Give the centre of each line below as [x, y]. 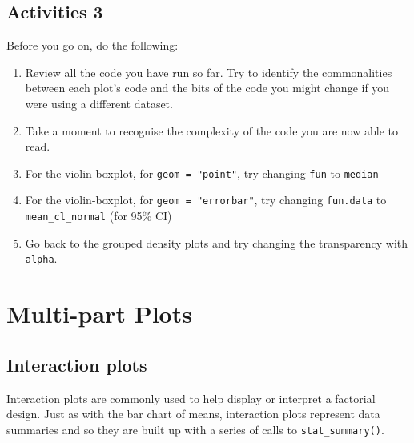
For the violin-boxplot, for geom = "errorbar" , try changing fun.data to [206, 200]
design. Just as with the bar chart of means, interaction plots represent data [193, 414]
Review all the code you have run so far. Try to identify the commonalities [209, 72]
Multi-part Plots [99, 314]
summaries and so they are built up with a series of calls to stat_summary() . [195, 429]
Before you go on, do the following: [92, 45]
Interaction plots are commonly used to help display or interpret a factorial [191, 398]
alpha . [41, 258]
